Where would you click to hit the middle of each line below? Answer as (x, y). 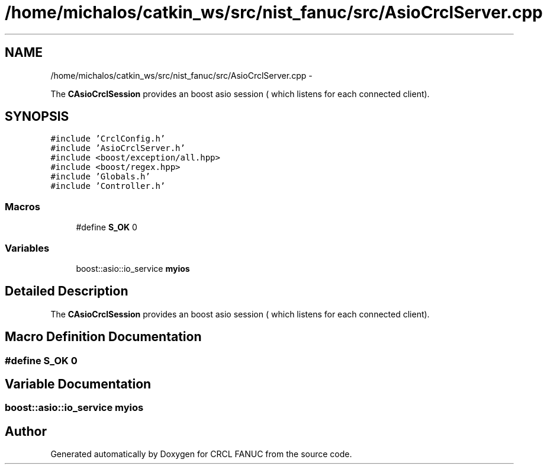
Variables (27, 248)
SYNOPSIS (37, 117)
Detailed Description (67, 291)
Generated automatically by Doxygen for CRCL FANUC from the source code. (201, 454)
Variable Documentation (78, 384)
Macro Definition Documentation (103, 337)
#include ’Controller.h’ (108, 186)
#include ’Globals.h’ (100, 177)
